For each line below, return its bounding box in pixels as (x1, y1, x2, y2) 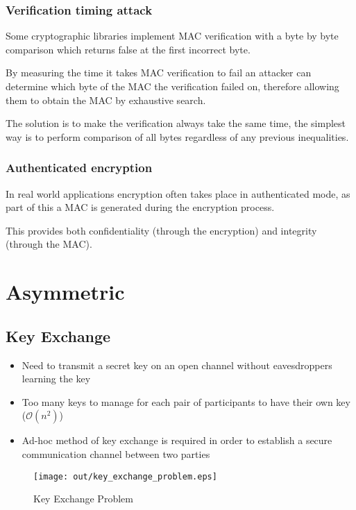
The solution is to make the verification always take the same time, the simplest (6, 116, 346, 130)
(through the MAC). (6, 237, 92, 251)
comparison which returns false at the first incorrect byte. (6, 42, 251, 56)
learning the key (22, 371, 91, 386)
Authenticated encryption (6, 159, 153, 176)
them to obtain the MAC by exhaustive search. (6, 92, 206, 107)
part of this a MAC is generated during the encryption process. (6, 200, 275, 214)
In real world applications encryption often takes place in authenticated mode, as (6, 186, 350, 201)
